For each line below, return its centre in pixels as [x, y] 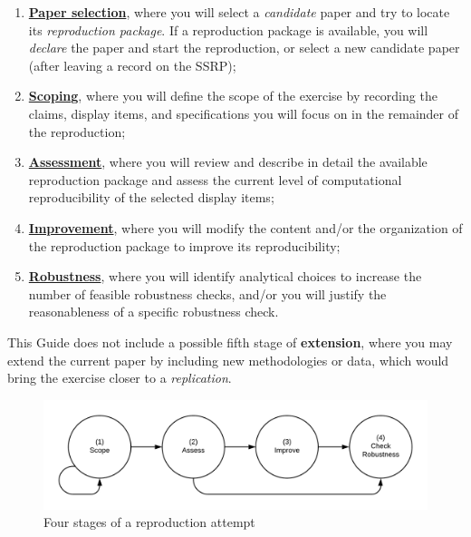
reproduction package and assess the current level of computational [215, 179]
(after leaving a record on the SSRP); [132, 65]
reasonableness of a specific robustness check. [154, 312]
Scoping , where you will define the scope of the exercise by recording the [233, 96]
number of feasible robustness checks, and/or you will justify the [207, 293]
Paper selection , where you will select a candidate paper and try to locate [239, 12]
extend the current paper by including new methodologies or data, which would [228, 360]
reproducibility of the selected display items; [151, 197]
